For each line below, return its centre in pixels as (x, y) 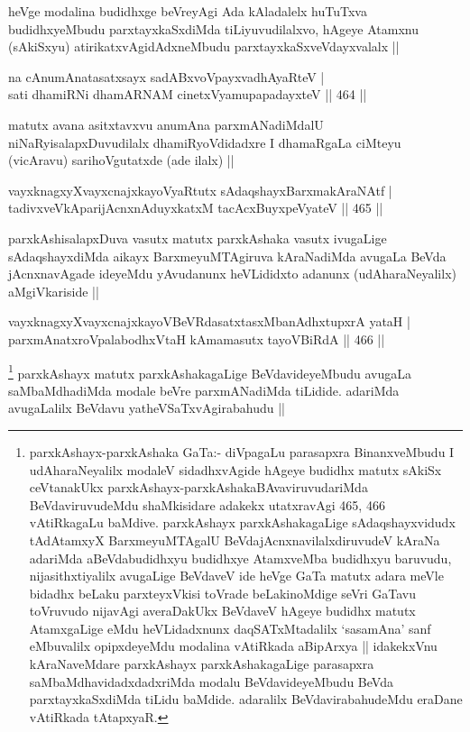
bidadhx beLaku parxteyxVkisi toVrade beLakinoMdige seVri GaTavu (223, 593)
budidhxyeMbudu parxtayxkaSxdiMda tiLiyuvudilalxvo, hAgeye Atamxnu (213, 28)
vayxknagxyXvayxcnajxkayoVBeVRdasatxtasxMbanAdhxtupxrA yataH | (209, 321)
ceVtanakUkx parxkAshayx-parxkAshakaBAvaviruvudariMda (198, 487)
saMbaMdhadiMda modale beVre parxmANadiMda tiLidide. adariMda (204, 390)
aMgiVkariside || (54, 291)
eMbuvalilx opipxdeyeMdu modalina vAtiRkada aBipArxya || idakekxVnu (233, 646)
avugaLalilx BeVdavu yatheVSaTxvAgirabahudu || (147, 408)
